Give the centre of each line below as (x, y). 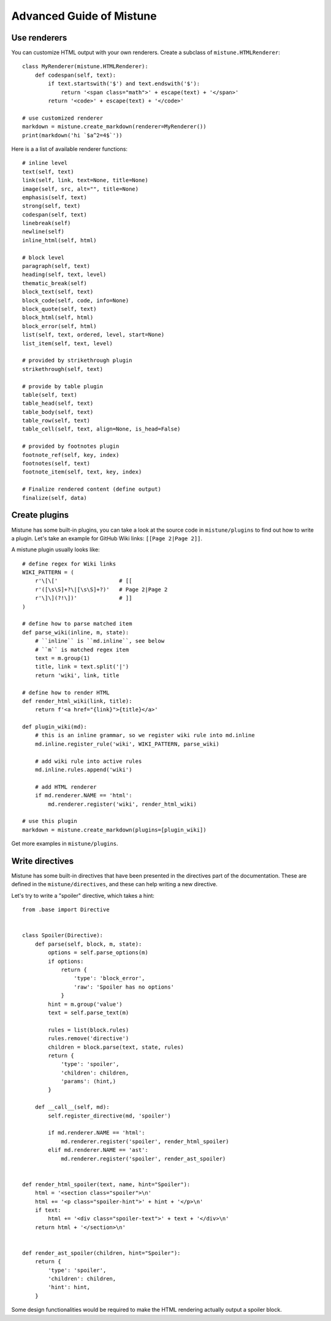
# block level (43, 257)
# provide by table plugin (63, 386)
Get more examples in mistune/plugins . (65, 844)
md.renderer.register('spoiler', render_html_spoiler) (145, 1141)
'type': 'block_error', (109, 978)
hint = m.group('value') (85, 1004)
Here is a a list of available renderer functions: (70, 149)
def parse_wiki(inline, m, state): (76, 632)
